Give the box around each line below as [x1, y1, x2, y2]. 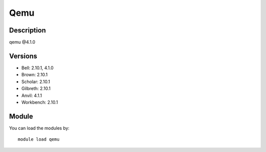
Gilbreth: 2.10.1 [21, 86, 51, 91]
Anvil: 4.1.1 [21, 92, 42, 98]
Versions [9, 52, 37, 60]
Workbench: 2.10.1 [21, 99, 58, 105]
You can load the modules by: [9, 125, 70, 131]
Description [9, 26, 46, 34]
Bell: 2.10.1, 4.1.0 [21, 64, 54, 71]
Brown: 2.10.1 [21, 72, 48, 78]
